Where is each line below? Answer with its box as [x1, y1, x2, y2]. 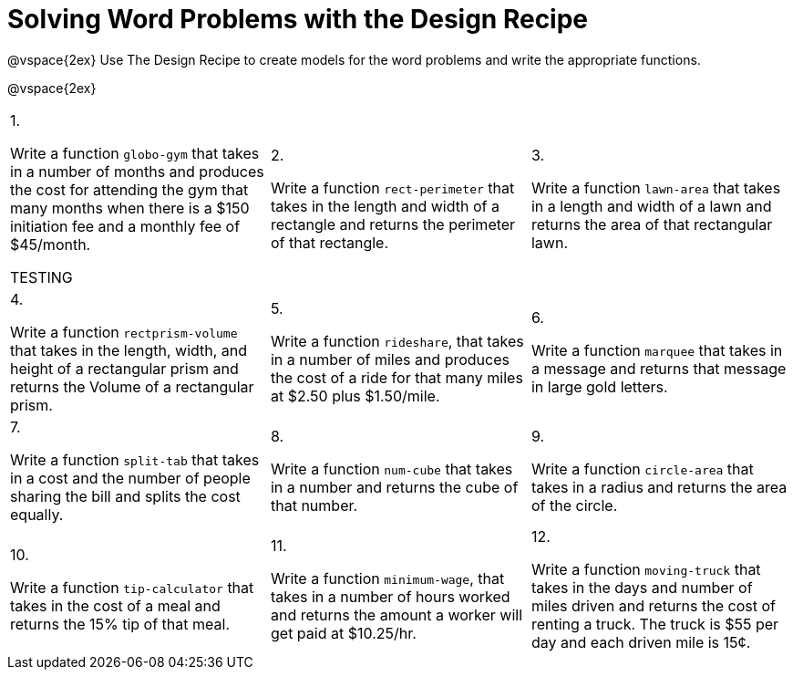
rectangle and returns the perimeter [270, 214, 516, 234]
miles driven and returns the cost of [530, 596, 776, 615]
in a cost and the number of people [10, 468, 251, 487]
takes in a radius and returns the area [530, 477, 788, 496]
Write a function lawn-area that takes [530, 178, 781, 197]
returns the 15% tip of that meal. [10, 614, 230, 633]
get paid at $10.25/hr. [270, 623, 417, 642]
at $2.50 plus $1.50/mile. [270, 386, 440, 405]
